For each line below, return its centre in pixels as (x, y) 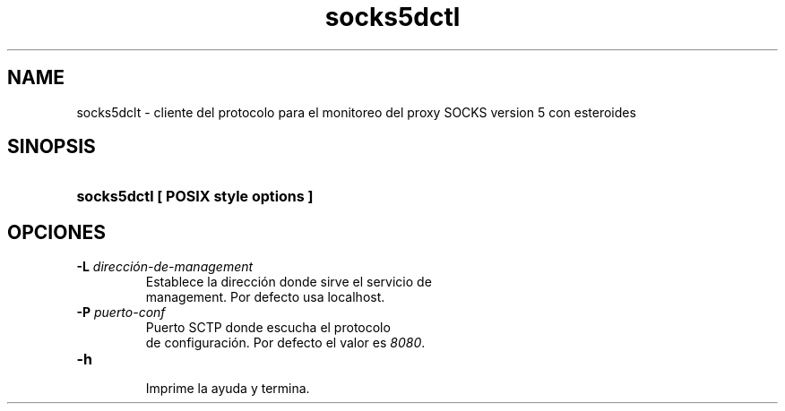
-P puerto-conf (121, 313)
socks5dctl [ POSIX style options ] (195, 197)
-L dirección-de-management (165, 267)
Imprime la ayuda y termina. (228, 389)
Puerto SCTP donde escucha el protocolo (268, 328)
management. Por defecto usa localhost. (265, 297)
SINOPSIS (52, 147)
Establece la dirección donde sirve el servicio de (289, 282)
